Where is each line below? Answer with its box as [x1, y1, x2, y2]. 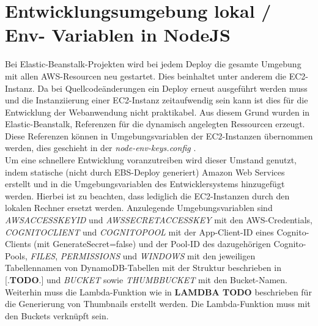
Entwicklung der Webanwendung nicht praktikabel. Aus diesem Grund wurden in [5, 105, 310, 118]
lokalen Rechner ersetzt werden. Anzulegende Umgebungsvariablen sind [5, 201, 273, 214]
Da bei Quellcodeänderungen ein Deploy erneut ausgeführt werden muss [37, 81, 308, 94]
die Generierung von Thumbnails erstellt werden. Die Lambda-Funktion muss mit [5, 297, 311, 310]
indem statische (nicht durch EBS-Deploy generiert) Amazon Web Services [5, 165, 285, 178]
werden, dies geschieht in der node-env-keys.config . [5, 141, 196, 154]
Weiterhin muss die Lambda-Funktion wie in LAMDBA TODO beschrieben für [5, 285, 312, 298]
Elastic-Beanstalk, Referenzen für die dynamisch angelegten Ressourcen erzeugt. [5, 117, 305, 130]
